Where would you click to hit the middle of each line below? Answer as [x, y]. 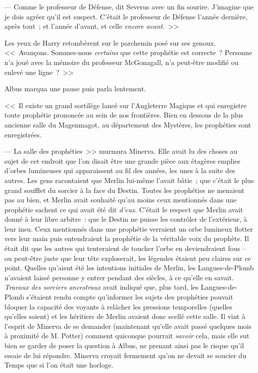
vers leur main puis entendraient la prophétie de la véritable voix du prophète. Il [127, 238]
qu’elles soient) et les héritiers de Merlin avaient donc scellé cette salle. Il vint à [125, 316]
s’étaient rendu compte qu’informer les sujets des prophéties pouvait [130, 297]
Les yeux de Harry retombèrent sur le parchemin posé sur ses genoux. [110, 42]
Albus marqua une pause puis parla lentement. [75, 89]
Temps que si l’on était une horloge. [59, 365]
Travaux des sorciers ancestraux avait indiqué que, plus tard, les [102, 287]
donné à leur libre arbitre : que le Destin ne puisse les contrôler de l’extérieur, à [126, 219]
